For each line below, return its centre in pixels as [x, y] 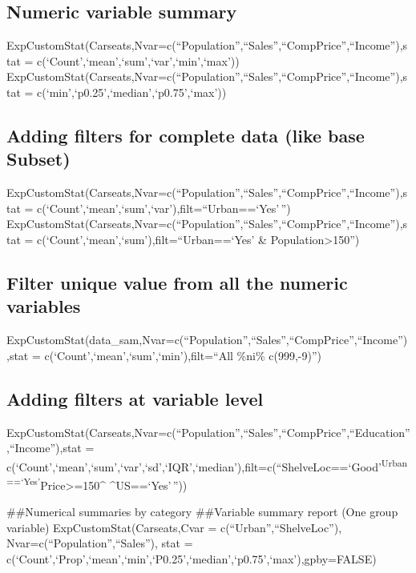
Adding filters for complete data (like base [186, 135]
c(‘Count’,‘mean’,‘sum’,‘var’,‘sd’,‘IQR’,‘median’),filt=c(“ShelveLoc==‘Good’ [194, 466]
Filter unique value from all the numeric [177, 282]
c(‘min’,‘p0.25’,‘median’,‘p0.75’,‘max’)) [132, 92]
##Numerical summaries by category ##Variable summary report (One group [202, 512]
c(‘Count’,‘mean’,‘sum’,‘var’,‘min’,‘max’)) [138, 60]
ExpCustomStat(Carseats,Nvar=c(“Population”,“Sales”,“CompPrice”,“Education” [208, 432]
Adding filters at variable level [135, 398]
